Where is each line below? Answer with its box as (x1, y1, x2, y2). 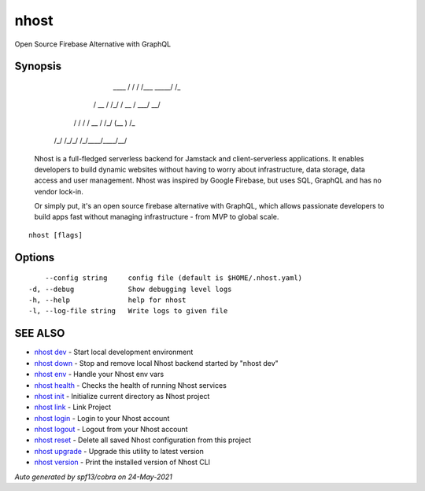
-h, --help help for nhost (28, 296, 187, 305)
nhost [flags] (28, 231, 83, 239)
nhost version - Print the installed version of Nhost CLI (34, 457, 211, 467)
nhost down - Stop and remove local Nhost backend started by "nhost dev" (34, 358, 279, 367)
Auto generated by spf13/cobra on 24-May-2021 (14, 472, 173, 482)
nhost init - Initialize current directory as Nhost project (34, 391, 210, 401)
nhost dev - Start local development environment (34, 347, 194, 357)
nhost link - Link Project (34, 402, 112, 412)
